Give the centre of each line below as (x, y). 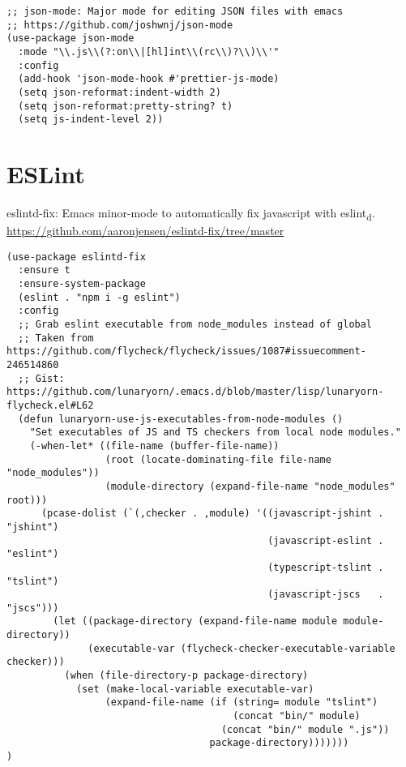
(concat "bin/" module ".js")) (305, 729)
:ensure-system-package (82, 284)
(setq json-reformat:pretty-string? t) (126, 106)
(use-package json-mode (71, 39)
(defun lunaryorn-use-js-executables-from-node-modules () (181, 419)
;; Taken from (56, 338)
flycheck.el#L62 (50, 405)
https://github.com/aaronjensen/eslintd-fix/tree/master (145, 231)
